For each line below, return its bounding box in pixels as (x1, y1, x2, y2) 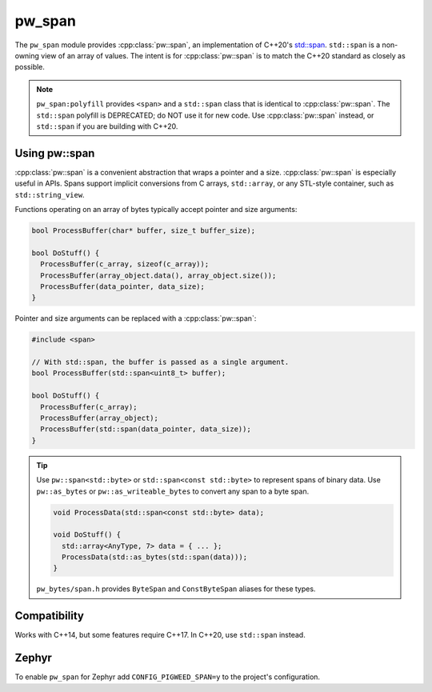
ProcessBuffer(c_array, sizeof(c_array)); (40, 260, 210, 269)
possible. (14, 62, 46, 72)
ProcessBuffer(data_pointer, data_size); (40, 282, 206, 291)
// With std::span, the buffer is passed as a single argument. (31, 358, 290, 367)
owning (14, 50, 40, 60)
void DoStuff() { (53, 530, 122, 539)
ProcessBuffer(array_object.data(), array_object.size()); (40, 270, 277, 280)
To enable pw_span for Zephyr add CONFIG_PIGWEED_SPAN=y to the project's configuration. (14, 672, 320, 682)
